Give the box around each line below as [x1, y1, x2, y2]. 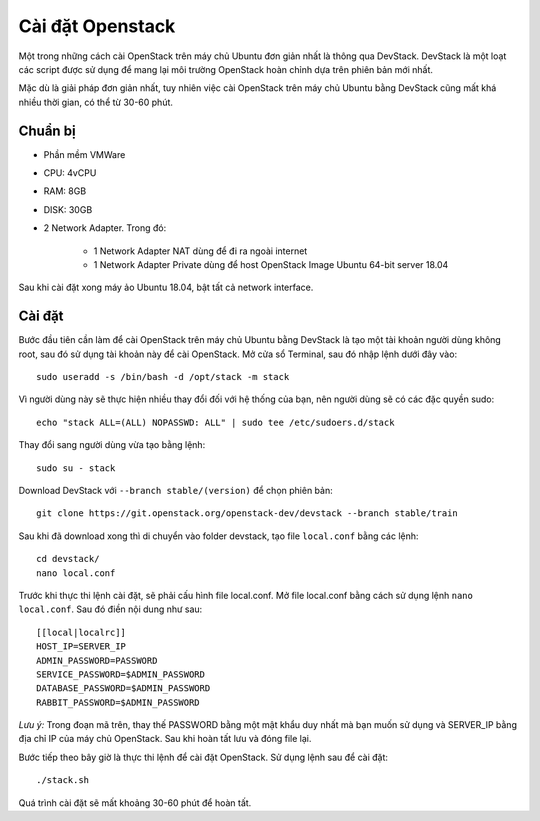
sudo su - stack [36, 462, 116, 474]
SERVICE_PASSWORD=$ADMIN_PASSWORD [36, 668, 205, 680]
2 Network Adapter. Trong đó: [43, 222, 167, 234]
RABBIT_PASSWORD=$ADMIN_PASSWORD [36, 696, 200, 708]
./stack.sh [36, 775, 90, 786]
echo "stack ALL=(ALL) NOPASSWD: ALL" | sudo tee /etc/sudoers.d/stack [36, 416, 395, 428]
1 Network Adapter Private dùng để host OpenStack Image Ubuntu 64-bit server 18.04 [93, 258, 449, 270]
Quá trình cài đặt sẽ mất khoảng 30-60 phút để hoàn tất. [18, 796, 252, 809]
